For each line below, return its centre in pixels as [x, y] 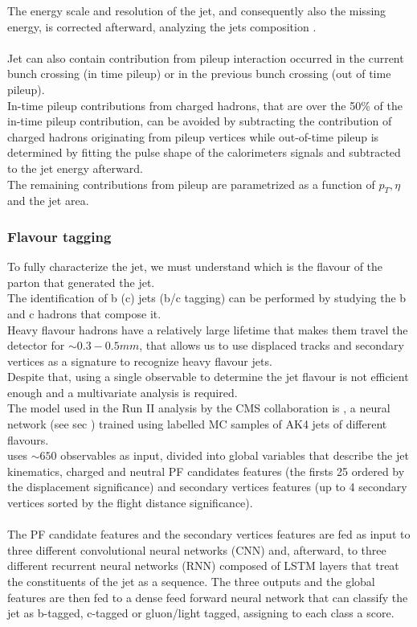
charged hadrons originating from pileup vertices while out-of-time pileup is [193, 136]
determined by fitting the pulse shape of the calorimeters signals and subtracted [204, 152]
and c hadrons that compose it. [84, 313]
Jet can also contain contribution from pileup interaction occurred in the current [206, 57]
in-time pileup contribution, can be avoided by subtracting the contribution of [200, 121]
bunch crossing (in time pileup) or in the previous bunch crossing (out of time [199, 74]
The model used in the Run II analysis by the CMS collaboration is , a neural [199, 408]
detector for [36, 345]
